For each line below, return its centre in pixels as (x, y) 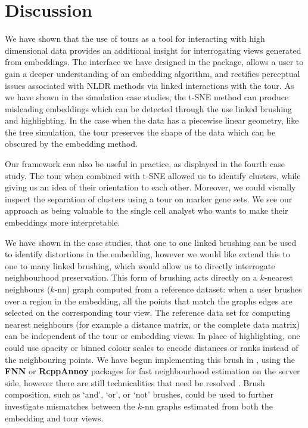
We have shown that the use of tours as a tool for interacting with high (135, 39)
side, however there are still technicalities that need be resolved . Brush (135, 382)
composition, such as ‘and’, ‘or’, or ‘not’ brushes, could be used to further (139, 394)
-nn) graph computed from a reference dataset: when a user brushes (178, 289)
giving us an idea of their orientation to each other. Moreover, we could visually (150, 187)
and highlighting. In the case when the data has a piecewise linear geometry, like (152, 120)
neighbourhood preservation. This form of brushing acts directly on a (131, 277)
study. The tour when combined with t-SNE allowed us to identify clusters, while (153, 175)
